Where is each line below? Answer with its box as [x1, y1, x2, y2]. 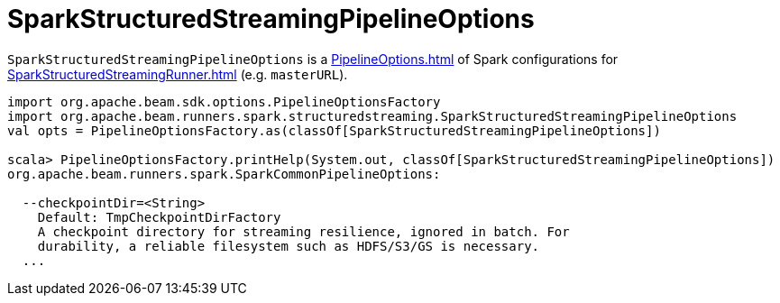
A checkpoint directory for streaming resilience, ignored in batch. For [37, 224, 570, 239]
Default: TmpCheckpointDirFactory [37, 209, 281, 225]
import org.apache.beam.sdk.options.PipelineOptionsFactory [7, 94, 441, 109]
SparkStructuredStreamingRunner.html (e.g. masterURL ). [7, 66, 348, 82]
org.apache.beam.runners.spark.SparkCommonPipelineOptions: [7, 166, 441, 181]
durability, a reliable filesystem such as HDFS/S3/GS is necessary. [37, 238, 540, 253]
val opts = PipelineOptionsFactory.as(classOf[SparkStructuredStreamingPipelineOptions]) [7, 123, 661, 138]
